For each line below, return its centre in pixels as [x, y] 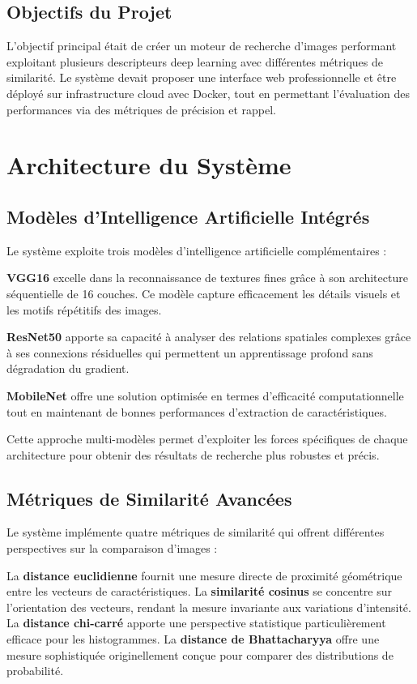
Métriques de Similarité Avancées [149, 498]
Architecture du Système [149, 165]
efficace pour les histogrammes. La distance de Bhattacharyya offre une [193, 639]
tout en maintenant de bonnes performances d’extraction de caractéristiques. [197, 411]
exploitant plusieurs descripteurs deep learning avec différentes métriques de [195, 61]
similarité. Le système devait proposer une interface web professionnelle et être [202, 77]
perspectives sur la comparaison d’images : [112, 548]
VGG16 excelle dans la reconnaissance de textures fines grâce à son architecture [207, 278]
